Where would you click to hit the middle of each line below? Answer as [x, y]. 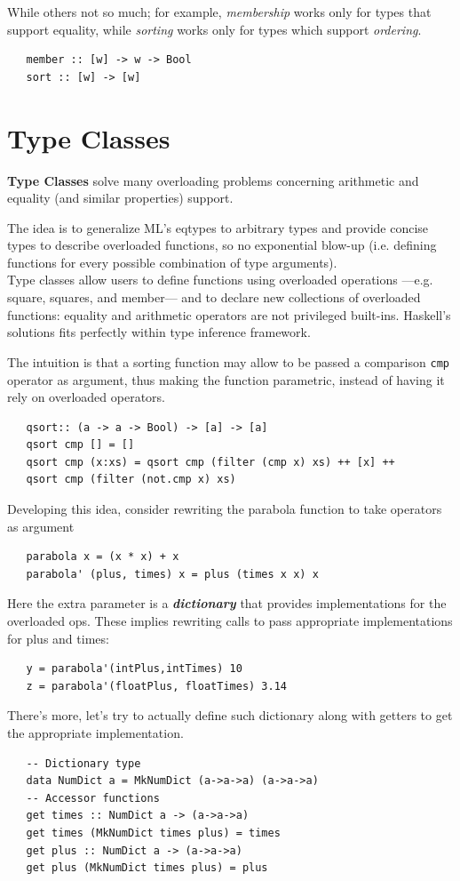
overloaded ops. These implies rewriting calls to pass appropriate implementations [230, 621]
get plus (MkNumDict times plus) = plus [147, 868]
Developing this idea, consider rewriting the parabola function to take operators [225, 509]
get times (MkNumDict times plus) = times [153, 833]
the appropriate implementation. [95, 733]
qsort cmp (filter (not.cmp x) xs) [131, 480]
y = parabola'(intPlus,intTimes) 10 [134, 669]
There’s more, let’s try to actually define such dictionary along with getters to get [230, 715]
